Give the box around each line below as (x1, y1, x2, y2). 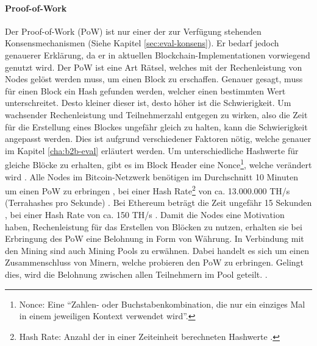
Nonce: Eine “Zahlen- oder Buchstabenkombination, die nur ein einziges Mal (19, 297, 305, 310)
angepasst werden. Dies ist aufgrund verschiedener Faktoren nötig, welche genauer (5, 132, 312, 145)
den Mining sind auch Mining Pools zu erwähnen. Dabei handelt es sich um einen (5, 244, 309, 256)
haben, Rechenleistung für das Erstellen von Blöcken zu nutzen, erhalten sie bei (5, 220, 302, 233)
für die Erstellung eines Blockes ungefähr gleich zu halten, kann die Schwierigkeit (5, 120, 308, 133)
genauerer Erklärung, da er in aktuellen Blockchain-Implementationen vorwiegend (5, 48, 310, 61)
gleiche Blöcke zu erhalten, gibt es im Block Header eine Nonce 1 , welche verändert (5, 157, 312, 171)
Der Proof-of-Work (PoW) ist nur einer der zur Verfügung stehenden (5, 24, 262, 37)
